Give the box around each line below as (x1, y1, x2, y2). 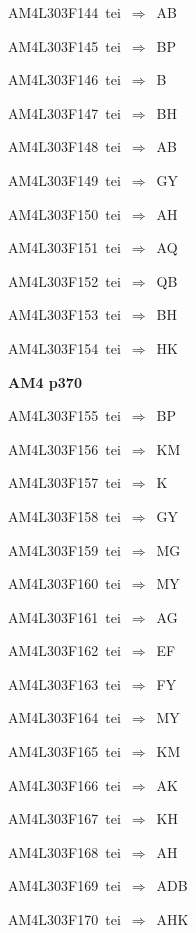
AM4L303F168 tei (8, 841, 121, 862)
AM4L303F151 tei (8, 237, 121, 258)
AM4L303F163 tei (8, 673, 121, 694)
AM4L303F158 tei (8, 505, 121, 526)
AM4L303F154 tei (8, 337, 121, 358)
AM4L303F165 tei (8, 741, 121, 762)
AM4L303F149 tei (8, 169, 121, 190)
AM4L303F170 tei (8, 909, 121, 930)
